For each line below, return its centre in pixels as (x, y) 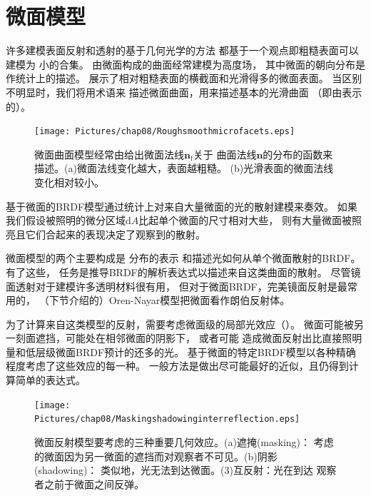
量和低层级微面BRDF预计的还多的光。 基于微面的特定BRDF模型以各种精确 (181, 351)
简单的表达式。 (50, 380)
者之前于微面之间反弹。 (89, 484)
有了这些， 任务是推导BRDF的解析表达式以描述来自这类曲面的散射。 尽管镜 (183, 272)
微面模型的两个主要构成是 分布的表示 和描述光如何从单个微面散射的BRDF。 (183, 258)
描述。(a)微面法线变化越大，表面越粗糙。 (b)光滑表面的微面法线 (184, 168)
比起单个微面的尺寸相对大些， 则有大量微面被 (245, 220)
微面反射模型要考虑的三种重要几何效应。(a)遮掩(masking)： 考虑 (184, 441)
